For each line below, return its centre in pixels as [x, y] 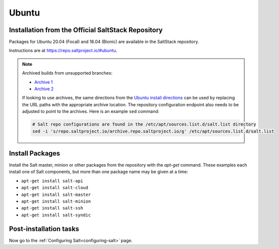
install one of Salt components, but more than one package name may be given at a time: [99, 172]
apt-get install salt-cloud [55, 188]
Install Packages [35, 153]
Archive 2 [44, 89]
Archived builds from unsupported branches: [67, 73]
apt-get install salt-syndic [56, 215]
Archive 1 [44, 82]
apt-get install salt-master [56, 194]
